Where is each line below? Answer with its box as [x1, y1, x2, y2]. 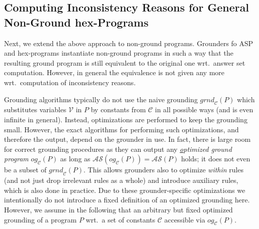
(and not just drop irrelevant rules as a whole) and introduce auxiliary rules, [4, 175, 238, 185]
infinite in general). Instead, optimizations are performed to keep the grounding [4, 114, 247, 124]
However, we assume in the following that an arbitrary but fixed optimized [4, 204, 233, 214]
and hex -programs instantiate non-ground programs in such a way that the [4, 48, 233, 58]
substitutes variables [4, 104, 66, 115]
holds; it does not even [181, 153, 250, 164]
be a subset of [4, 164, 46, 175]
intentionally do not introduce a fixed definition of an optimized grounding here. [4, 194, 250, 205]
